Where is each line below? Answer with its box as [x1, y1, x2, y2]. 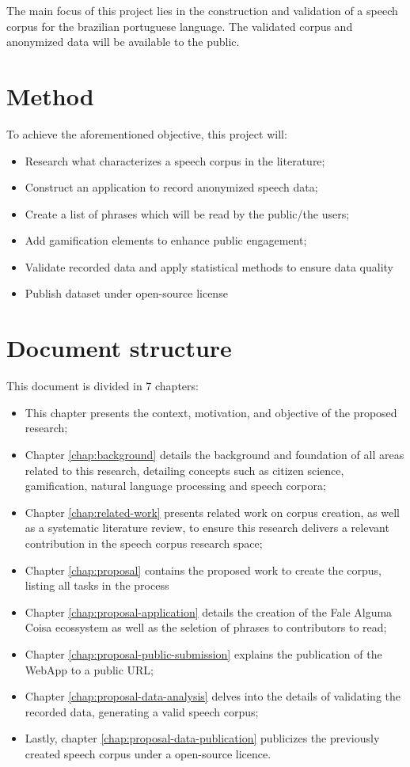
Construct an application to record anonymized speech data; [25, 179, 318, 196]
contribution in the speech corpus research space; [25, 534, 263, 551]
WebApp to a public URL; [25, 661, 154, 678]
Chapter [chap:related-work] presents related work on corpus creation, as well [25, 503, 400, 520]
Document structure [6, 332, 232, 364]
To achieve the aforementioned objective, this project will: [6, 125, 287, 142]
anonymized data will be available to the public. [6, 33, 240, 50]
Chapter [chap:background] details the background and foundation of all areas [25, 446, 404, 462]
